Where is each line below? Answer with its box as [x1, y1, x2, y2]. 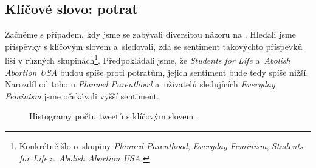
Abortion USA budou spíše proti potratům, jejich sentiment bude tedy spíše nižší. [5, 66, 309, 78]
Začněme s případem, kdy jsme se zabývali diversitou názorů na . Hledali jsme [5, 28, 296, 41]
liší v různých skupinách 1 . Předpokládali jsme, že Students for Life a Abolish [5, 52, 290, 67]
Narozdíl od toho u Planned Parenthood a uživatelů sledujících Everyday [5, 78, 275, 90]
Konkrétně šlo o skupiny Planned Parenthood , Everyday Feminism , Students [19, 139, 303, 152]
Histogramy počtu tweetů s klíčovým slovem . [29, 110, 199, 123]
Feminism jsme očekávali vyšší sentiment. [5, 89, 159, 102]
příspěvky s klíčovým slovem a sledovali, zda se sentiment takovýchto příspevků [5, 39, 303, 52]
